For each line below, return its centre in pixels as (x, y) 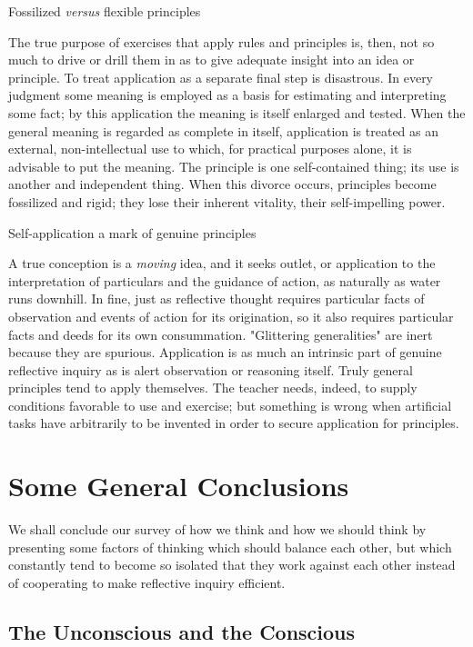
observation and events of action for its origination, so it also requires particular (231, 316)
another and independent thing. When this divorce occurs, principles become (222, 184)
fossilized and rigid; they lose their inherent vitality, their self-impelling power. (227, 201)
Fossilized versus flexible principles (105, 11)
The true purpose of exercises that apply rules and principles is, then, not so (221, 41)
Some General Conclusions (179, 486)
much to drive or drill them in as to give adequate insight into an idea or (211, 60)
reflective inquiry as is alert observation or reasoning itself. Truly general (211, 369)
